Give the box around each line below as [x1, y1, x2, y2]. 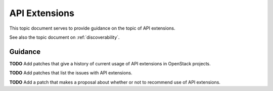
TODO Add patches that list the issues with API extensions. [9, 70, 132, 76]
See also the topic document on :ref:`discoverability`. [9, 34, 120, 40]
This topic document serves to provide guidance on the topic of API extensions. [9, 25, 175, 31]
